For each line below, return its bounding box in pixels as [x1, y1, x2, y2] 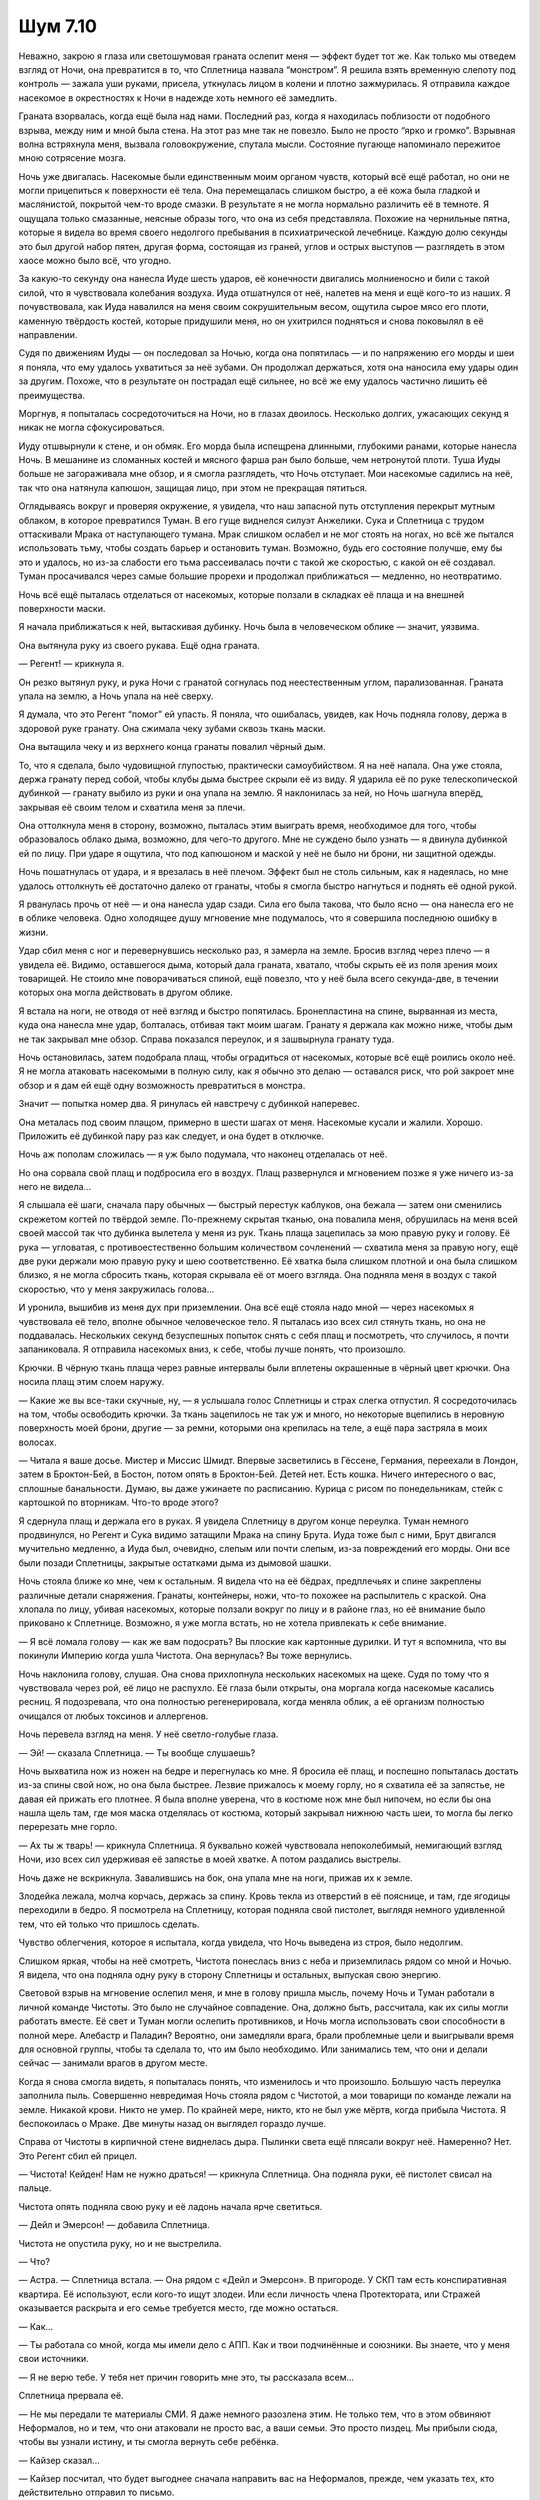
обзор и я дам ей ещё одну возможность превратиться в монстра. [18, 1079, 306, 1091]
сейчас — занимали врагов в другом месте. [18, 2057, 209, 2069]
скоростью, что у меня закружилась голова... [18, 1283, 215, 1295]
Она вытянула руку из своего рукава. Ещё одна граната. [18, 639, 260, 651]
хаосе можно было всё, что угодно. [18, 255, 172, 267]
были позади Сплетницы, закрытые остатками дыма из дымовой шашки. [18, 1556, 332, 1569]
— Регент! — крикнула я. [18, 658, 125, 670]
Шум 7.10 [18, 15, 97, 37]
